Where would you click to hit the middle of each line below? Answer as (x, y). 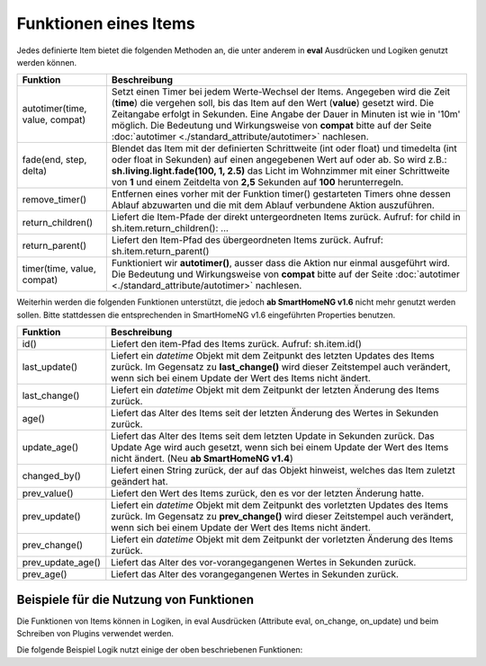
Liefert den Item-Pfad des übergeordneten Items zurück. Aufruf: (247, 240)
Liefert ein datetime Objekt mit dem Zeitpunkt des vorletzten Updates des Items (280, 505)
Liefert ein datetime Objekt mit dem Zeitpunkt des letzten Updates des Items (273, 356)
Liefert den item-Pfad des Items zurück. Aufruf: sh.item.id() (236, 344)
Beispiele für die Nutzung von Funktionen (135, 599)
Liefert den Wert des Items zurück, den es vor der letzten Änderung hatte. (268, 493)
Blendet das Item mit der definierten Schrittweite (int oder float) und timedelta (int (284, 148)
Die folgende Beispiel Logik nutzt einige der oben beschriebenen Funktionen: (160, 650)
